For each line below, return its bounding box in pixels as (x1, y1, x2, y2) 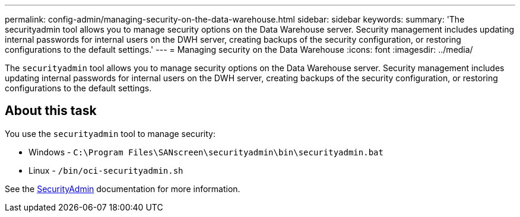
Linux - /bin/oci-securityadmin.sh (28, 165, 183, 175)
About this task (5, 103, 97, 119)
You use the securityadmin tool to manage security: (5, 128, 215, 139)
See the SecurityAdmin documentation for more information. (5, 183, 240, 194)
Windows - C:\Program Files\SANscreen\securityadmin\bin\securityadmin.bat (28, 146, 383, 157)
